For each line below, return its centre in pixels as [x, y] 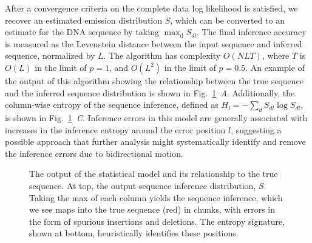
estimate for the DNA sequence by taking [82, 32]
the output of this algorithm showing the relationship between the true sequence [154, 80]
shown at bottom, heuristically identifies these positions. [134, 233]
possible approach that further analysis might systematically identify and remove [155, 141]
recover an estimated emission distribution [84, 20]
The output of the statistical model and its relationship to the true [154, 174]
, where [276, 55]
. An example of [275, 67]
